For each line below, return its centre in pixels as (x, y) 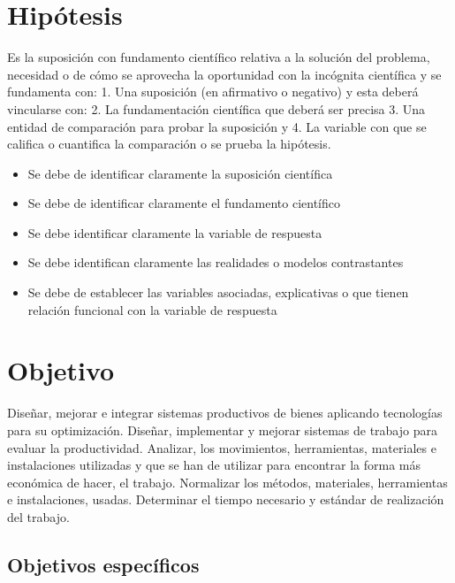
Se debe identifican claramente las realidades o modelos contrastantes (216, 262)
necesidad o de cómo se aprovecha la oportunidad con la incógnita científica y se (224, 74)
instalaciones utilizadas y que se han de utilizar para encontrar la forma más (214, 465)
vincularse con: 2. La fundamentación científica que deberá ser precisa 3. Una (216, 108)
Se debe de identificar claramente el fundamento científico (184, 203)
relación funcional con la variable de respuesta (152, 309)
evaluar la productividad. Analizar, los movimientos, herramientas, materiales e (222, 447)
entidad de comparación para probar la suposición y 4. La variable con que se (217, 126)
